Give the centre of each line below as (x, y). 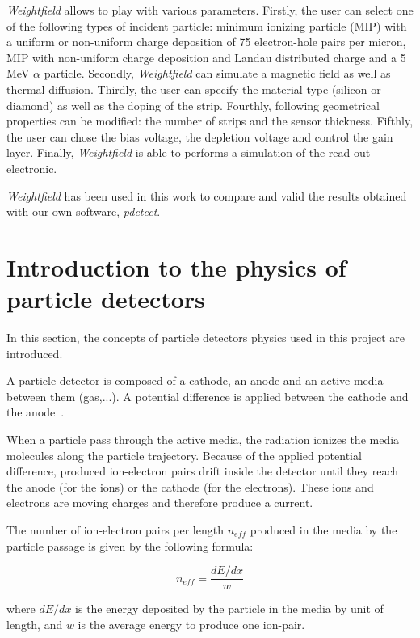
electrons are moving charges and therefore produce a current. (160, 503)
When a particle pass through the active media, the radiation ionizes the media (203, 439)
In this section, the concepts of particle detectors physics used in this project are (206, 338)
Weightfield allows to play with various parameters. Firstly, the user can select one (210, 10)
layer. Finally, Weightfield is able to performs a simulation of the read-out (189, 152)
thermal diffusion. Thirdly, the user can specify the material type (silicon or (194, 89)
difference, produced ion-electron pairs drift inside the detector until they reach (203, 471)
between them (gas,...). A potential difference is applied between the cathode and (208, 396)
